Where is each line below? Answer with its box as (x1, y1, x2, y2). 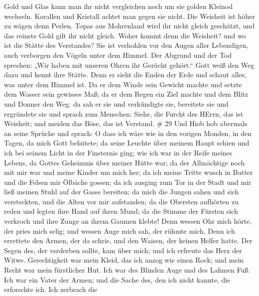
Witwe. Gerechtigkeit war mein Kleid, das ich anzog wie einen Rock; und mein (4, 255, 244, 265)
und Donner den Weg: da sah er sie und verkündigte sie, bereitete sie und (4, 98, 229, 109)
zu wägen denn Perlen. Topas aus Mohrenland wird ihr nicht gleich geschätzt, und (4, 20, 255, 31)
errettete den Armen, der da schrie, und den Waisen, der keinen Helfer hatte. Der (4, 235, 253, 246)
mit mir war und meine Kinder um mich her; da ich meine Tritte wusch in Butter (4, 167, 253, 177)
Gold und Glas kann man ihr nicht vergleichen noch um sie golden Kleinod (4, 1, 233, 11)
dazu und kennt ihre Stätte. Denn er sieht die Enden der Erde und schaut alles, (4, 69, 247, 80)
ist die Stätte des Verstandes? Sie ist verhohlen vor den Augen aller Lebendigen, (4, 40, 249, 50)
